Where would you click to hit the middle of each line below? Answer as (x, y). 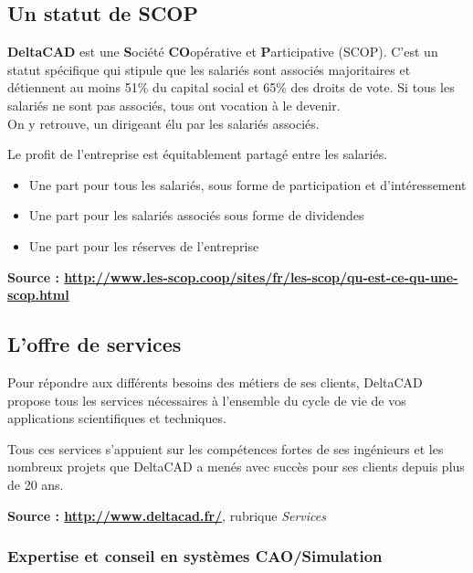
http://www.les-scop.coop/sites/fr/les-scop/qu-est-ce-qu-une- (261, 276)
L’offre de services (95, 344)
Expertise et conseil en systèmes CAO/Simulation (195, 556)
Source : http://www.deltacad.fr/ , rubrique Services (167, 515)
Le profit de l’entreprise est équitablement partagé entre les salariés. (198, 154)
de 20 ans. (36, 484)
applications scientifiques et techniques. (117, 418)
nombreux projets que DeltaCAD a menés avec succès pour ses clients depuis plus (236, 467)
